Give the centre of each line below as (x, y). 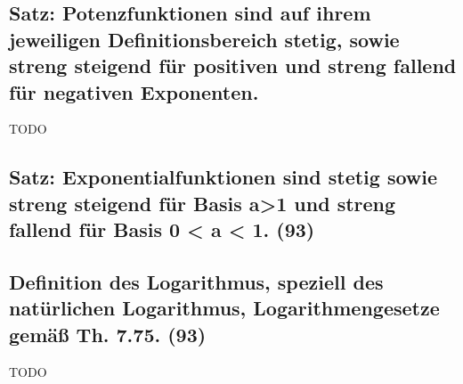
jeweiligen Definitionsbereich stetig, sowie (204, 39)
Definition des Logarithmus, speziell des (196, 281)
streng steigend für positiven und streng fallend (233, 65)
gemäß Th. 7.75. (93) (108, 334)
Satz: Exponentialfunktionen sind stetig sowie (223, 177)
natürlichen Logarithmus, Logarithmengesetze (224, 308)
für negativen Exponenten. (134, 91)
